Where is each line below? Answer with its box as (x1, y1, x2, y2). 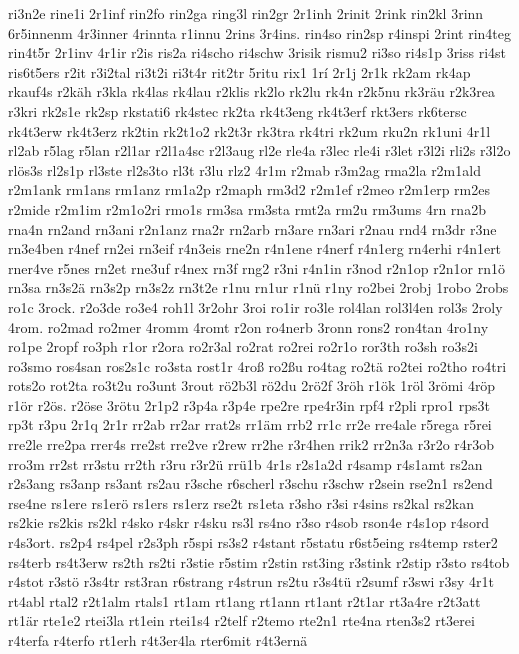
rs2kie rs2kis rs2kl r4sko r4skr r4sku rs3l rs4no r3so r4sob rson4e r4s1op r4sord (8, 512, 490, 533)
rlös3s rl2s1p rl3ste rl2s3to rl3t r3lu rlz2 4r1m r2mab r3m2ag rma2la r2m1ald (8, 159, 481, 180)
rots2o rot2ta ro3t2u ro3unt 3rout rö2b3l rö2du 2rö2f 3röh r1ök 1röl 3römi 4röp (8, 375, 496, 396)
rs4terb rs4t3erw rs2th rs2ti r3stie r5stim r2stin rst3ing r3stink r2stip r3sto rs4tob (8, 551, 510, 572)
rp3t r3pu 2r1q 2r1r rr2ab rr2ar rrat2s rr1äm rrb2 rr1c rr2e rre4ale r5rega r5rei (8, 414, 492, 435)
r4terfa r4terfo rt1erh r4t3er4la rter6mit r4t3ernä (8, 630, 308, 650)
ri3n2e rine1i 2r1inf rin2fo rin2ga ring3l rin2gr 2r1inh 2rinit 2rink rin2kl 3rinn (8, 3, 484, 23)
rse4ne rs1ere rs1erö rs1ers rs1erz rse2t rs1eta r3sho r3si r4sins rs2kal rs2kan (8, 492, 474, 513)
